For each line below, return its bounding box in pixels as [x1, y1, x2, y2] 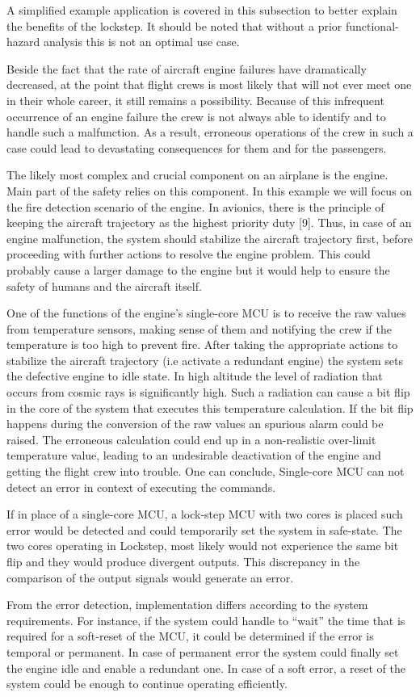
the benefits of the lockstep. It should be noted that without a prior [6, 17, 342, 34]
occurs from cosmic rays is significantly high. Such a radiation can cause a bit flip [6, 384, 410, 401]
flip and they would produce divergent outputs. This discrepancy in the [6, 553, 360, 569]
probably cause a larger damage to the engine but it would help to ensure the [6, 261, 390, 278]
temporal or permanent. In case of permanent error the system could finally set [6, 643, 399, 660]
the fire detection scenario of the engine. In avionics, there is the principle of [6, 198, 384, 215]
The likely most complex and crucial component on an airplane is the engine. [6, 166, 388, 183]
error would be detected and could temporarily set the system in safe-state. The [6, 521, 402, 538]
